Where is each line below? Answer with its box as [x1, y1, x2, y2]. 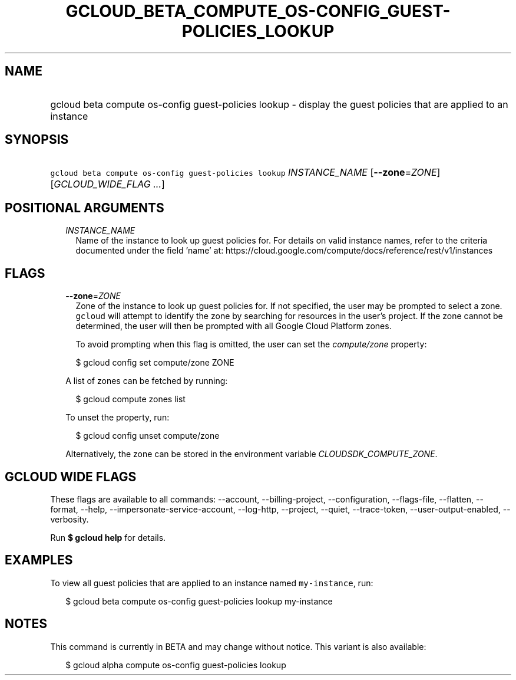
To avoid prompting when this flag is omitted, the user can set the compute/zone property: [75, 339, 427, 350]
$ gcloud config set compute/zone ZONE [75, 357, 234, 368]
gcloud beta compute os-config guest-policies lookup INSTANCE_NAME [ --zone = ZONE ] [50, 166, 441, 179]
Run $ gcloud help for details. [50, 532, 166, 543]
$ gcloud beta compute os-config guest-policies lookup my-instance [65, 596, 333, 606]
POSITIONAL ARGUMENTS [5, 200, 164, 215]
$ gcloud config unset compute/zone [75, 431, 220, 441]
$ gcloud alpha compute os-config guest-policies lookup [65, 659, 286, 670]
